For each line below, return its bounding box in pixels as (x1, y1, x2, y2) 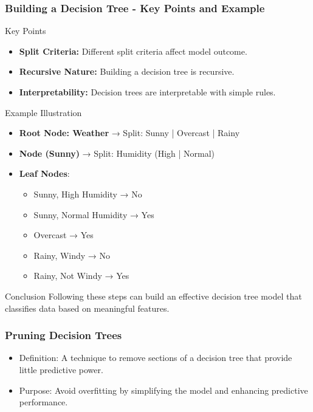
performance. (19, 396, 68, 408)
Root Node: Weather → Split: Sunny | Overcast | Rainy (19, 126, 240, 139)
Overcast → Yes (33, 228, 94, 241)
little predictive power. (19, 363, 103, 376)
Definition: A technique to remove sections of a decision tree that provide (19, 351, 292, 364)
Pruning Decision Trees (5, 328, 122, 343)
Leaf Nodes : (19, 167, 70, 180)
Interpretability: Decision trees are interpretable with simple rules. (19, 86, 276, 98)
